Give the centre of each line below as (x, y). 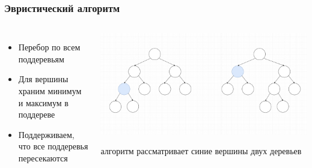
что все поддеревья (53, 146)
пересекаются (43, 157)
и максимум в (43, 102)
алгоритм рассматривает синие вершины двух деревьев (201, 151)
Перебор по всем (49, 47)
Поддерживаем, (46, 134)
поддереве (37, 114)
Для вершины (43, 79)
